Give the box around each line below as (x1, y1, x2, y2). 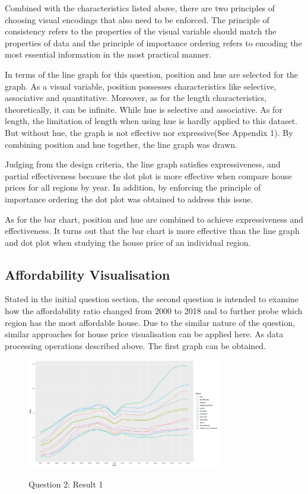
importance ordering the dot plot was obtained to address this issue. (5, 192, 253, 205)
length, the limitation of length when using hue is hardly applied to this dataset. (5, 115, 298, 127)
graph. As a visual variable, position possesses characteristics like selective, (5, 80, 277, 92)
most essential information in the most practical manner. (5, 48, 212, 61)
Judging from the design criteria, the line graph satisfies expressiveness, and (5, 158, 281, 170)
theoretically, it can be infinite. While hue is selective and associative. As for (5, 103, 282, 115)
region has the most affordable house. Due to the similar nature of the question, (5, 316, 296, 328)
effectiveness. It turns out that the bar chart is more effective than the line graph (5, 224, 300, 237)
